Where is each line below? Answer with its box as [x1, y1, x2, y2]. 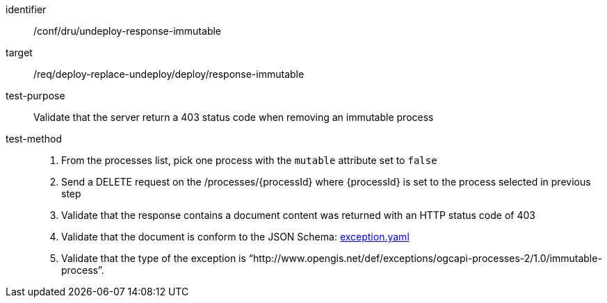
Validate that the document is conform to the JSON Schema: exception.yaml [61, 231, 410, 243]
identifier [6, 3, 47, 15]
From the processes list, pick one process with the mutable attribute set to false [61, 154, 437, 166]
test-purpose [6, 90, 65, 101]
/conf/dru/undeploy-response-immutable [33, 25, 222, 37]
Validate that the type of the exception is [61, 252, 246, 264]
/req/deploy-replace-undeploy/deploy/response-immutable [33, 68, 305, 80]
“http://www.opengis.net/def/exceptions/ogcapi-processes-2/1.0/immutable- [248, 252, 602, 264]
